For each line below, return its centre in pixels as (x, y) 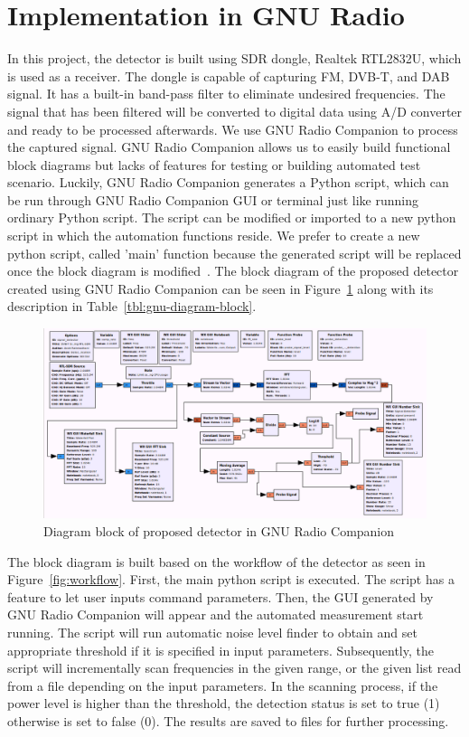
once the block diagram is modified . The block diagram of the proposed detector (233, 271)
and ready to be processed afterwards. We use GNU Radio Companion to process (233, 129)
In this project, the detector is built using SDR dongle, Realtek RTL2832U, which (234, 58)
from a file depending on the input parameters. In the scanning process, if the (223, 685)
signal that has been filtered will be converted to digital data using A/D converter (235, 111)
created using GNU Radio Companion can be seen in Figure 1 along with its (220, 288)
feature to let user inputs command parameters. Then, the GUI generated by (220, 596)
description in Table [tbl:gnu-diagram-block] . (132, 306)
